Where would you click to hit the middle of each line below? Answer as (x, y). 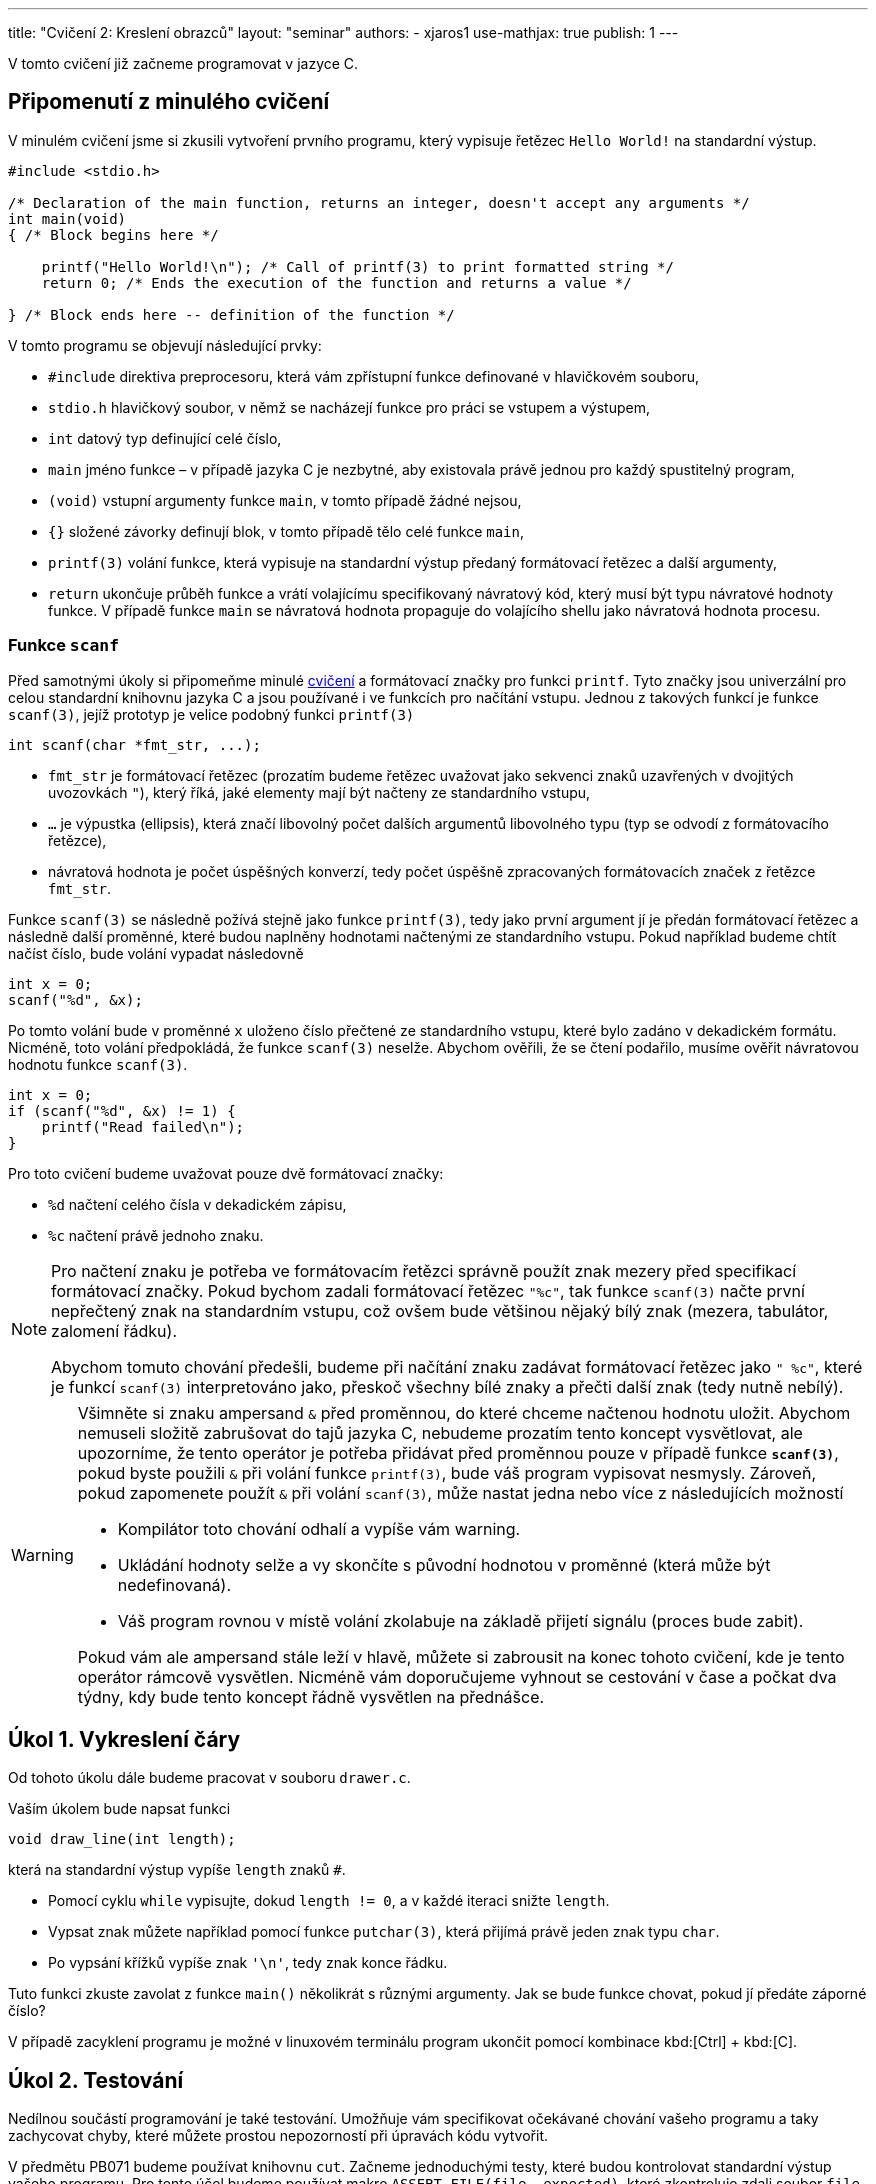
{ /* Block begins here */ (113, 234)
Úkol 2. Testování (96, 2080)
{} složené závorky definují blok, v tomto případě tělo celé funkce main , (286, 531)
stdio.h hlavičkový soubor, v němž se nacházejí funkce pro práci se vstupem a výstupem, (349, 407)
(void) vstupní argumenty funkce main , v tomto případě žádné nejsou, (285, 500)
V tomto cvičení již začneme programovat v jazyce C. (183, 63)
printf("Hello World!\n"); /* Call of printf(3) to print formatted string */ (357, 266)
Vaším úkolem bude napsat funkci (119, 1809)
